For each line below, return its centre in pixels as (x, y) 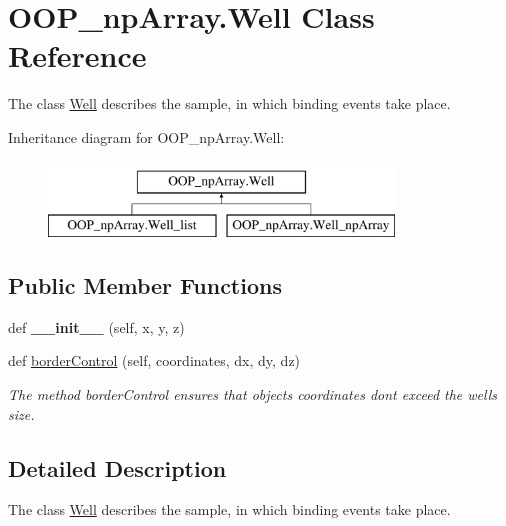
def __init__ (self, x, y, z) (96, 326)
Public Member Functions (145, 285)
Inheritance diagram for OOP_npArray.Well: (146, 136)
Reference (77, 55)
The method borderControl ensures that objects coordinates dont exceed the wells (253, 394)
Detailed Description (117, 467)
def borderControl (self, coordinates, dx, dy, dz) (154, 360)
